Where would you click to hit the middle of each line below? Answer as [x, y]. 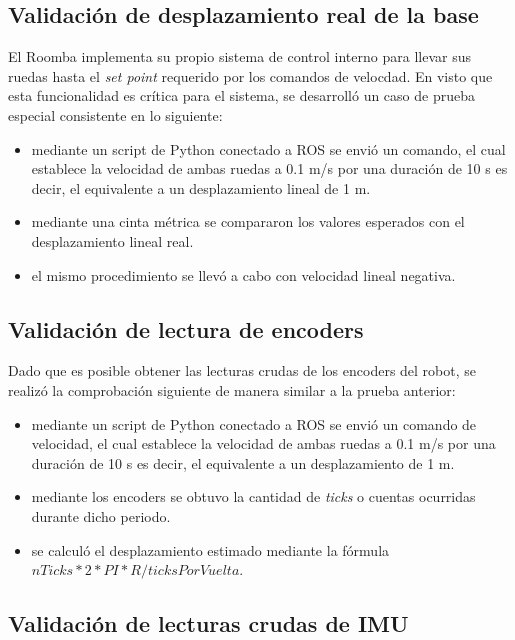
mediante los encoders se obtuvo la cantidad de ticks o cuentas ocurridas [253, 496]
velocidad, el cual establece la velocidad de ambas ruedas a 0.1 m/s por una [263, 443]
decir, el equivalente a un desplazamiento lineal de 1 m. [201, 187]
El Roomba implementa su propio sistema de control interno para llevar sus [239, 56]
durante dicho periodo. [101, 515]
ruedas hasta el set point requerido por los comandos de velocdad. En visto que [250, 75]
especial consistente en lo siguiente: [115, 114]
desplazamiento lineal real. [112, 240]
